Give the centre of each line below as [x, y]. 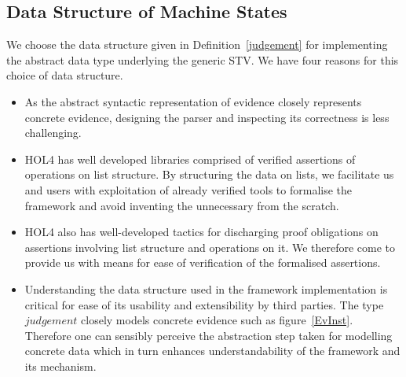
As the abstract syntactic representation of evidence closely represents [193, 101]
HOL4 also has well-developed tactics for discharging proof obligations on [201, 232]
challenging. [53, 133]
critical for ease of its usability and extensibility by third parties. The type [204, 304]
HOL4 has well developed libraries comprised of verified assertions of [190, 159]
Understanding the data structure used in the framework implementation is [206, 288]
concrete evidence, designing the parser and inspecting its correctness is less [207, 117]
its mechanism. [60, 366]
